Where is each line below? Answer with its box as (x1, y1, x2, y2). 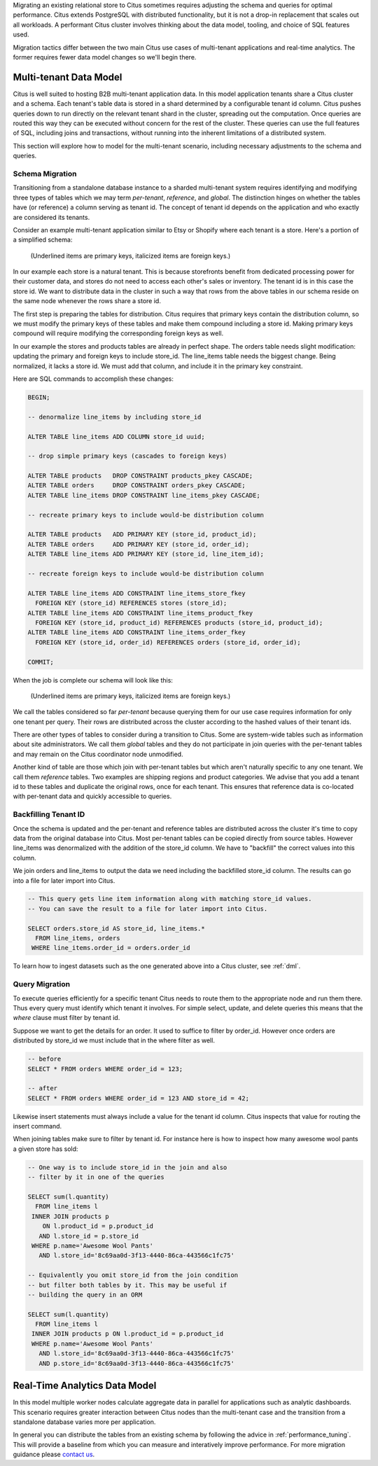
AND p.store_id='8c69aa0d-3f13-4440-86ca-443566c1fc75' (38, 1359, 234, 1367)
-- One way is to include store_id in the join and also (27, 1163, 227, 1171)
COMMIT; (27, 658, 54, 666)
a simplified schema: (13, 235, 73, 244)
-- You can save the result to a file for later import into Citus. (27, 905, 268, 913)
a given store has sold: (13, 1145, 78, 1153)
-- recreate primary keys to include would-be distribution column (27, 511, 265, 519)
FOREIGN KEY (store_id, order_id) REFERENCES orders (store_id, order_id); (35, 638, 301, 646)
